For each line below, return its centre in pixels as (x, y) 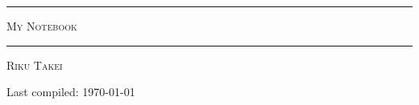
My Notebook (42, 26)
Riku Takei (35, 65)
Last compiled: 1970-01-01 (71, 92)
